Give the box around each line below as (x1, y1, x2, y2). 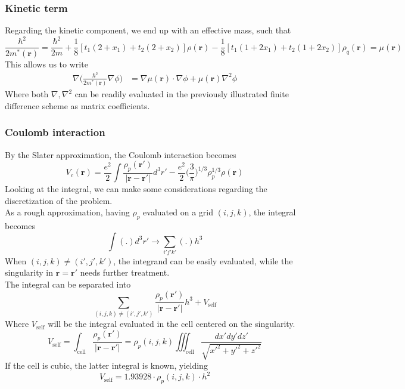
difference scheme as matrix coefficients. (5, 99, 150, 112)
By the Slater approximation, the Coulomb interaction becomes (5, 148, 236, 160)
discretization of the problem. (5, 194, 113, 206)
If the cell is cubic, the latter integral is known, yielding (5, 359, 208, 372)
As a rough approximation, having (5, 206, 130, 218)
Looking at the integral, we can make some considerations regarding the (5, 182, 267, 194)
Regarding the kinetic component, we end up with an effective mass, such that (5, 24, 291, 36)
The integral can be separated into (5, 278, 131, 291)
